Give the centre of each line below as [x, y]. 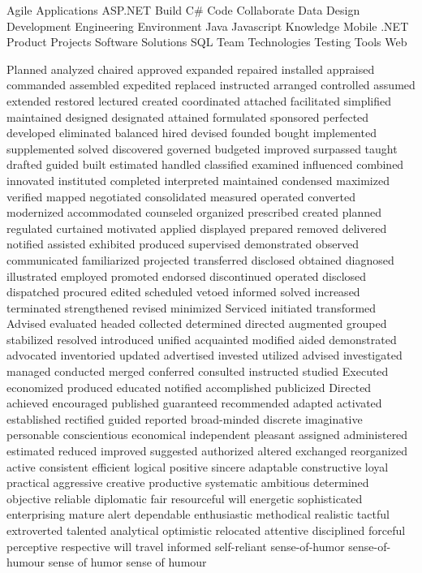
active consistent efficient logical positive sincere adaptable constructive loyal [198, 466]
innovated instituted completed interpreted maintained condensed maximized [198, 180]
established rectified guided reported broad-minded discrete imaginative [185, 418]
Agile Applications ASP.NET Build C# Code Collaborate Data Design [183, 10]
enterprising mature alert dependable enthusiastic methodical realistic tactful [198, 514]
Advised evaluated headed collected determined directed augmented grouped [197, 323]
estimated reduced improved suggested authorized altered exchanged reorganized [207, 451]
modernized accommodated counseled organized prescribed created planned [194, 212]
